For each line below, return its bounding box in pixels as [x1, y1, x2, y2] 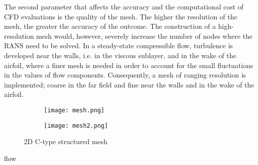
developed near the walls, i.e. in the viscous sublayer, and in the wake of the [4, 50, 237, 60]
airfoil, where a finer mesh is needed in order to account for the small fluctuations [4, 60, 254, 70]
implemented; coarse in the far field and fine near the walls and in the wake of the [4, 79, 255, 89]
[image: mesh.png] [44, 106, 105, 114]
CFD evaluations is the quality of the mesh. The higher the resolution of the [4, 11, 238, 21]
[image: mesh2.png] [44, 122, 108, 129]
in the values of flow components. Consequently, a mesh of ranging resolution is [4, 70, 246, 80]
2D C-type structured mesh [24, 136, 108, 147]
